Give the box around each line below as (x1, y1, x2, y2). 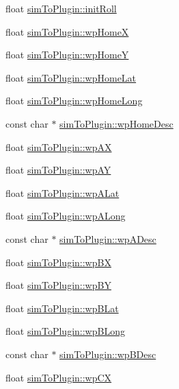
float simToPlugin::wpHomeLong (5, 93, 143, 108)
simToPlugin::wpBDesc (59, 346, 156, 361)
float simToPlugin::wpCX (5, 370, 112, 384)
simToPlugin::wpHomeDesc (59, 116, 174, 130)
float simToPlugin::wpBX (5, 255, 111, 269)
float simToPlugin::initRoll (5, 1, 117, 15)
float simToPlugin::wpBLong (5, 324, 125, 338)
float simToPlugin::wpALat (5, 185, 120, 200)
